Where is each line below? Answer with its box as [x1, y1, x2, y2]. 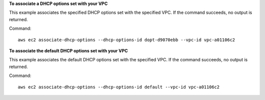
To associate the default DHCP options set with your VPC [9, 48, 128, 53]
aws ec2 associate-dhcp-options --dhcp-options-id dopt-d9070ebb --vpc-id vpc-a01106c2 [18, 37, 236, 43]
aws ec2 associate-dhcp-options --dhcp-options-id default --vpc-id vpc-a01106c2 [18, 84, 220, 90]
